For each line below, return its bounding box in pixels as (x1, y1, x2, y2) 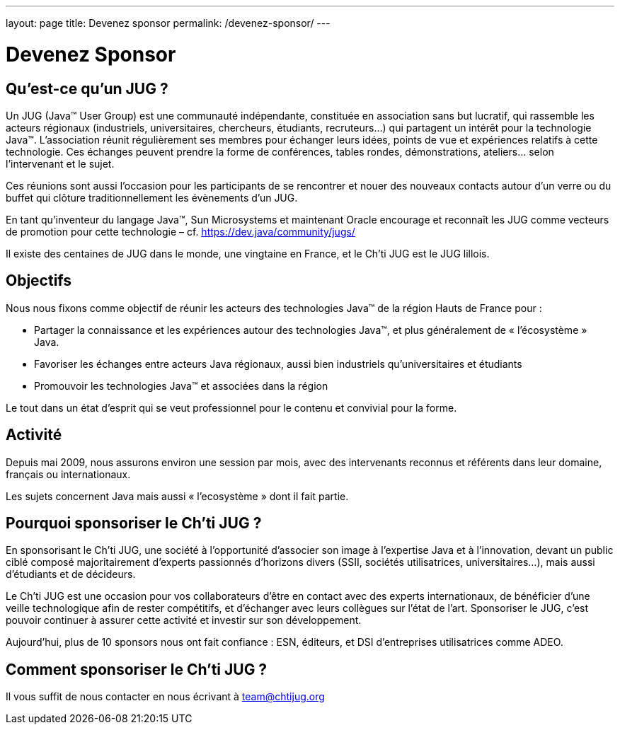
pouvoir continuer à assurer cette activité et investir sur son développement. (6, 614, 362, 627)
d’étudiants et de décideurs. (6, 568, 136, 581)
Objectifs (6, 272, 72, 290)
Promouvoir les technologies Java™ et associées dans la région (34, 379, 328, 392)
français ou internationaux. (6, 468, 131, 480)
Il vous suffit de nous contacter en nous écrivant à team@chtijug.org (6, 690, 325, 703)
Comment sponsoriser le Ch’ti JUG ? (6, 660, 268, 678)
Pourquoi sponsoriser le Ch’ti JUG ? (6, 514, 262, 533)
